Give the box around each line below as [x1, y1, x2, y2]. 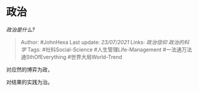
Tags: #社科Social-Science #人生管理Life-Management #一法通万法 [27, 45, 192, 53]
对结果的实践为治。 [6, 78, 53, 86]
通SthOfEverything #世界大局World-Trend [20, 53, 122, 60]
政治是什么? [6, 26, 35, 33]
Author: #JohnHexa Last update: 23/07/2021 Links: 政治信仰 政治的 [20, 38, 184, 45]
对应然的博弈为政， [6, 66, 53, 73]
